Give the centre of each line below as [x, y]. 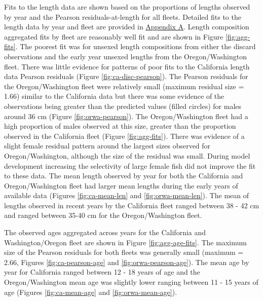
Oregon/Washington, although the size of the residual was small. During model [127, 155]
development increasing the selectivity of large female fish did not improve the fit [130, 165]
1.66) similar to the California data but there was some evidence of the [114, 96]
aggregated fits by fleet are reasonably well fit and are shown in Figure [114, 36]
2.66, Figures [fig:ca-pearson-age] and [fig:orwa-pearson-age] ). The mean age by [127, 262]
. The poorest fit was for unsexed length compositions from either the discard [136, 46]
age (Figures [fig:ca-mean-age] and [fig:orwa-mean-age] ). [91, 292]
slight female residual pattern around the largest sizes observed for [107, 146]
